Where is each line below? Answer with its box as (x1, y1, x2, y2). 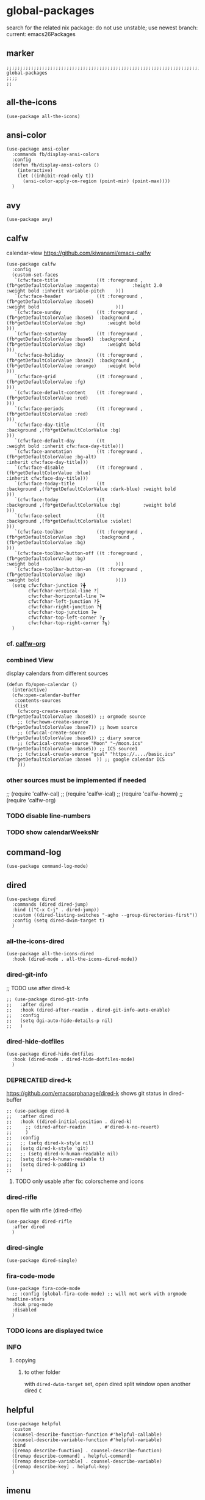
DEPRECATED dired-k (6, 1075, 72, 1084)
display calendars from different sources (6, 670, 109, 677)
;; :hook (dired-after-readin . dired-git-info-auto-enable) (6, 1007, 171, 1013)
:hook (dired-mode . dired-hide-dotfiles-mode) (12, 1056, 135, 1062)
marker (6, 48, 35, 59)
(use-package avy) (6, 217, 53, 223)
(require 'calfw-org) (6, 796, 56, 804)
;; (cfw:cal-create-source (17, 729, 86, 736)
